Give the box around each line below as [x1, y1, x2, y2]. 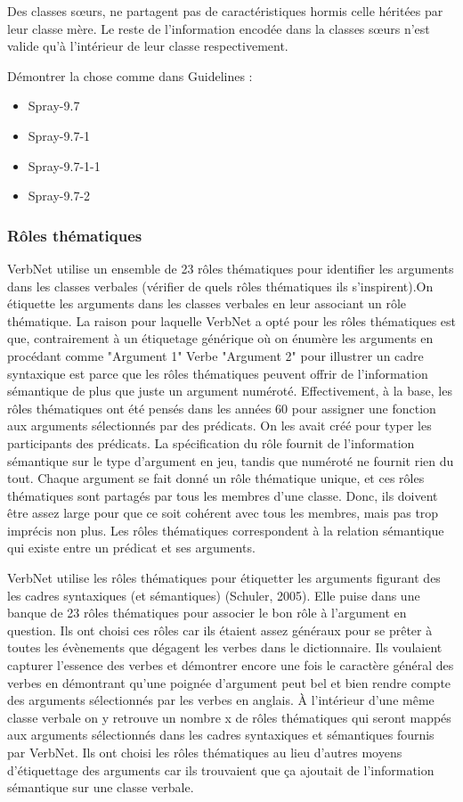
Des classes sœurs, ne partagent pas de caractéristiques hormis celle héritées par [7, 2, 443, 20]
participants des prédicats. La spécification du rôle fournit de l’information [7, 433, 415, 452]
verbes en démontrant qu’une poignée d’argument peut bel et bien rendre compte [7, 673, 451, 692]
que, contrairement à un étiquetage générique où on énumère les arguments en [7, 329, 434, 348]
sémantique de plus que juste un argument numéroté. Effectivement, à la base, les [7, 381, 452, 400]
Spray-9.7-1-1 [28, 156, 101, 175]
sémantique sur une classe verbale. [7, 778, 194, 797]
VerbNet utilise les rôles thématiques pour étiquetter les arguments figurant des [7, 569, 441, 587]
